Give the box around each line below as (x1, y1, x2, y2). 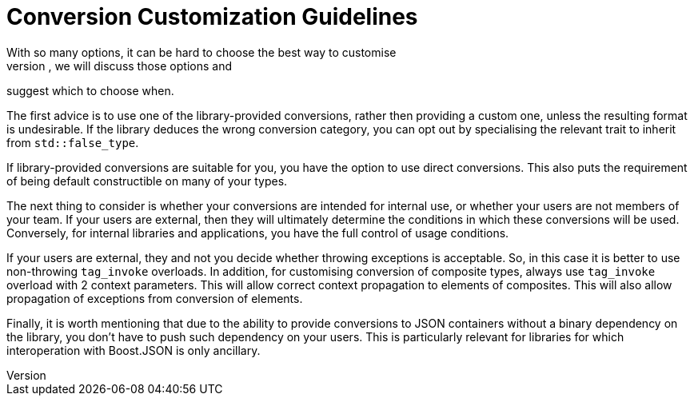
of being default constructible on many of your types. (6, 173, 288, 188)
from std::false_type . (6, 135, 139, 149)
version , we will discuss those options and (6, 58, 232, 73)
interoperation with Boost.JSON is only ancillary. (6, 343, 261, 357)
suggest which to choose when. (6, 83, 174, 98)
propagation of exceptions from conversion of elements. (6, 291, 303, 305)
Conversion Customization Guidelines (6, 3, 418, 30)
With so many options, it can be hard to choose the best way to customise (6, 45, 397, 59)
